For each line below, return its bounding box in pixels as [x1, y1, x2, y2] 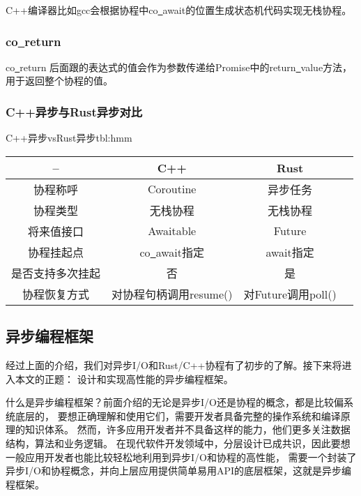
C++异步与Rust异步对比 [6, 103, 143, 120]
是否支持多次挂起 [11, 264, 101, 281]
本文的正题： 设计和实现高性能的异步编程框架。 [15, 371, 233, 386]
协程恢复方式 [22, 285, 90, 302]
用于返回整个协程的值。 [6, 73, 113, 88]
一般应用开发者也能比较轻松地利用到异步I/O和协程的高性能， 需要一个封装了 [6, 449, 357, 464]
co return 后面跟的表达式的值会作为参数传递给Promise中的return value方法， [6, 59, 353, 74]
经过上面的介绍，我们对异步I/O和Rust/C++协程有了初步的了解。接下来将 [6, 358, 342, 373]
